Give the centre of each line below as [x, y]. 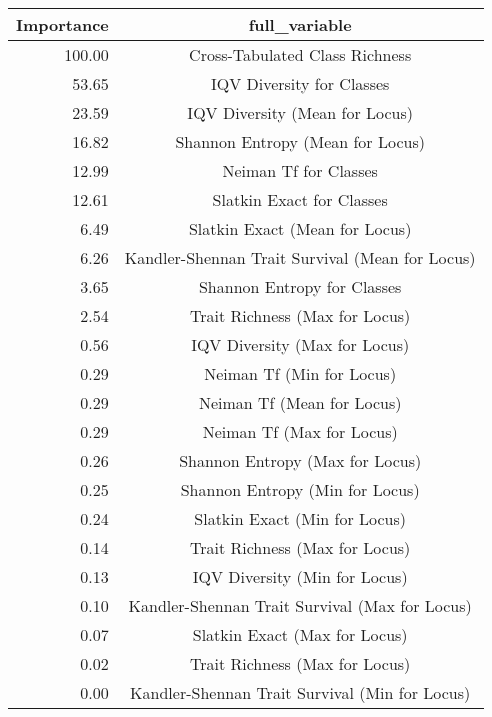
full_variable [300, 24]
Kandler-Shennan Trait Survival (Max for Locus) [300, 605]
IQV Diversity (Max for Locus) [300, 344]
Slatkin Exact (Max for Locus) [300, 634]
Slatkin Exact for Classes [300, 199]
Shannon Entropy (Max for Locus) [300, 460]
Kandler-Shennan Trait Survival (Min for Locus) [300, 692]
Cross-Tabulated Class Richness [300, 54]
